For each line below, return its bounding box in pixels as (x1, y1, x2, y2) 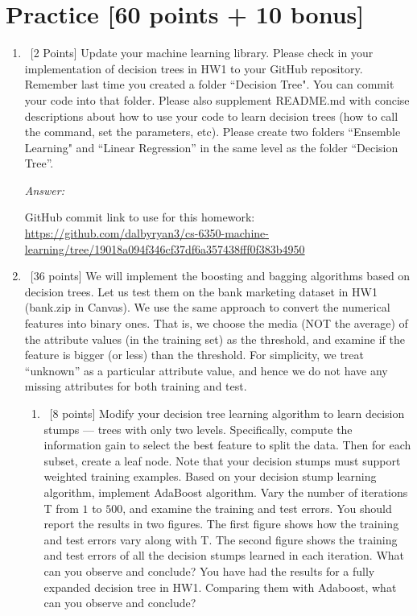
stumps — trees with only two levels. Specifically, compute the (43, 420, 353, 437)
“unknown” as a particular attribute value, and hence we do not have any (24, 362, 388, 378)
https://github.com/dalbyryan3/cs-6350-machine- (24, 225, 269, 242)
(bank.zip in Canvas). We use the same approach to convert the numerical (24, 299, 390, 316)
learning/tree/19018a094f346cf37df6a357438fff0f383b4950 (24, 240, 305, 257)
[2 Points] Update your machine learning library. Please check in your (30, 44, 374, 61)
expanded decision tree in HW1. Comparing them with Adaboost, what (43, 578, 397, 595)
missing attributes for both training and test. (24, 378, 247, 395)
